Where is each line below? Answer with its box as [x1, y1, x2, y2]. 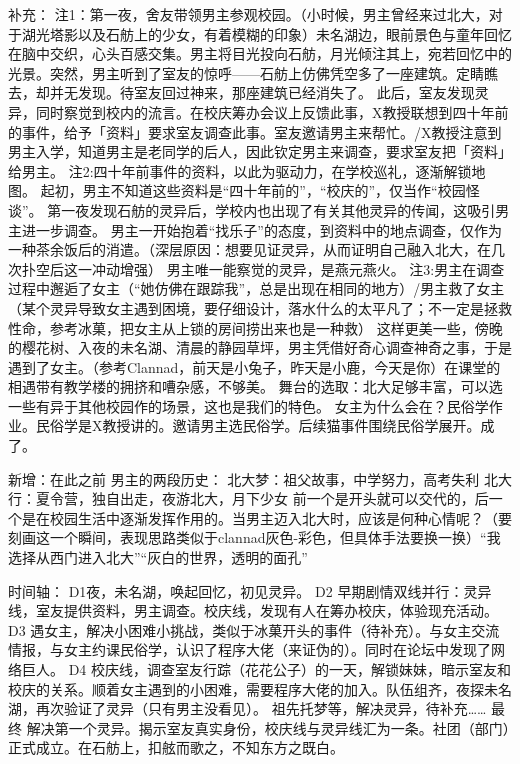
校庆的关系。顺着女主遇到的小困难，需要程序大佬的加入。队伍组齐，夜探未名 [8, 678, 512, 699]
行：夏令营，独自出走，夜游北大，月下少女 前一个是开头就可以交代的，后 [8, 488, 489, 509]
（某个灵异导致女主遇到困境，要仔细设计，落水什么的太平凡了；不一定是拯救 [8, 297, 512, 318]
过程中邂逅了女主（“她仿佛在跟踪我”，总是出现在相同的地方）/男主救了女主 [8, 278, 505, 299]
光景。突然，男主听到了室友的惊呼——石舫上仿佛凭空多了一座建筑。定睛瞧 [8, 62, 498, 83]
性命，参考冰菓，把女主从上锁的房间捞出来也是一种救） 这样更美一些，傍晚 [8, 317, 503, 338]
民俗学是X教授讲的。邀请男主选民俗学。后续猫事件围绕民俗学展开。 [35, 415, 481, 436]
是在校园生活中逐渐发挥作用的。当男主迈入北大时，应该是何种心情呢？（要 [21, 507, 512, 528]
